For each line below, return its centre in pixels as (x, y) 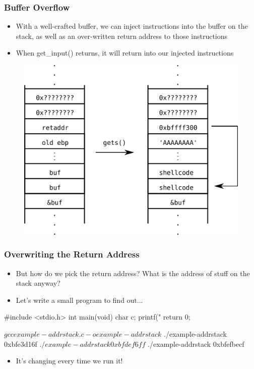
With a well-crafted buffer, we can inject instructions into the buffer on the (132, 26)
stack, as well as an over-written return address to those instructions (122, 36)
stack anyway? (38, 283)
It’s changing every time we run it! (69, 361)
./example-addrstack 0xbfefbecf (196, 344)
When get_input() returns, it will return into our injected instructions (125, 53)
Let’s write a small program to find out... (79, 300)
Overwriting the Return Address (72, 254)
